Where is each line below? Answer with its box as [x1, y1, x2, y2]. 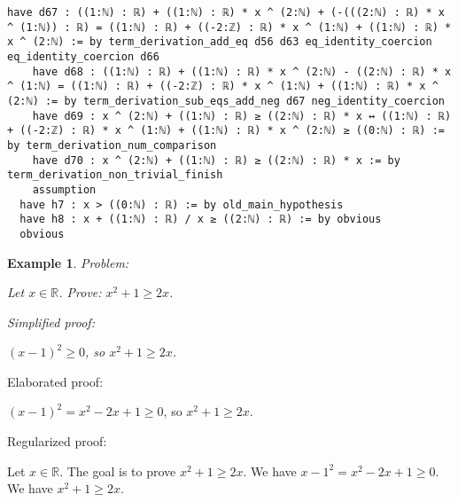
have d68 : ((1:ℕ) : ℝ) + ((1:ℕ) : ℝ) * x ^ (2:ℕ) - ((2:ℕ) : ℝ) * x [32, 65, 452, 78]
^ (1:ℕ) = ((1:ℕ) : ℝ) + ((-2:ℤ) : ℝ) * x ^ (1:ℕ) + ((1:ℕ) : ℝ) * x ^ [7, 80, 439, 93]
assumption [32, 183, 97, 196]
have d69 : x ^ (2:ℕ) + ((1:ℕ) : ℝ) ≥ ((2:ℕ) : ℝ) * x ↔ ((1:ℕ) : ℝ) [32, 109, 452, 122]
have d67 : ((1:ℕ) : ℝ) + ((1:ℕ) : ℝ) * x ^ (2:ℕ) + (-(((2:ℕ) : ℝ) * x [7, 6, 445, 19]
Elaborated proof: [7, 372, 104, 390]
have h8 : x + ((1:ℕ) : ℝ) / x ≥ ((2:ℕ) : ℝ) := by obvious [19, 213, 382, 226]
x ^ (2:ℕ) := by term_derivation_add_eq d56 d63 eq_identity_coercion [7, 35, 432, 49]
